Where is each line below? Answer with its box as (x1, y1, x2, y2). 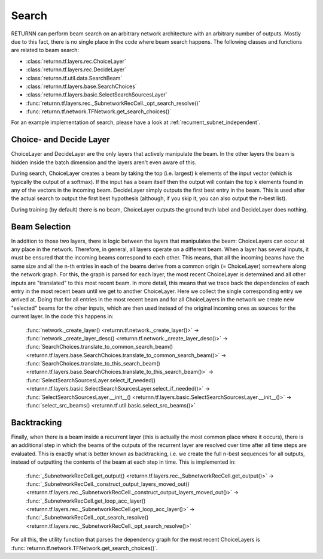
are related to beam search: (11, 47, 80, 54)
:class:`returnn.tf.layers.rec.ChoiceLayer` (26, 58, 127, 65)
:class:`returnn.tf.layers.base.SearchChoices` (26, 83, 137, 90)
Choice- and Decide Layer (11, 135, 110, 145)
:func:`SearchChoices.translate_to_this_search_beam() (26, 360, 161, 367)
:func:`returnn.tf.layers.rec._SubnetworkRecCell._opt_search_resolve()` (26, 99, 200, 107)
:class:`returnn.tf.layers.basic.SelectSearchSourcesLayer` (26, 91, 167, 98)
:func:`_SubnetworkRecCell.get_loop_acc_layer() (26, 497, 146, 504)
